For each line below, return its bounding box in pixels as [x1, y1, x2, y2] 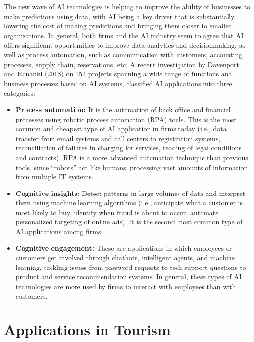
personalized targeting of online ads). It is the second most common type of [15, 217, 243, 227]
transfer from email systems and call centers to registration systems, [15, 133, 221, 143]
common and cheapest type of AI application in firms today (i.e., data [15, 123, 227, 134]
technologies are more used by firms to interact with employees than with [15, 281, 236, 292]
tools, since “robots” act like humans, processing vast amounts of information [15, 162, 248, 172]
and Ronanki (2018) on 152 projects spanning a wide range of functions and [4, 69, 232, 79]
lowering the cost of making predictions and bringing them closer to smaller [4, 21, 231, 31]
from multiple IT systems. [15, 171, 94, 182]
